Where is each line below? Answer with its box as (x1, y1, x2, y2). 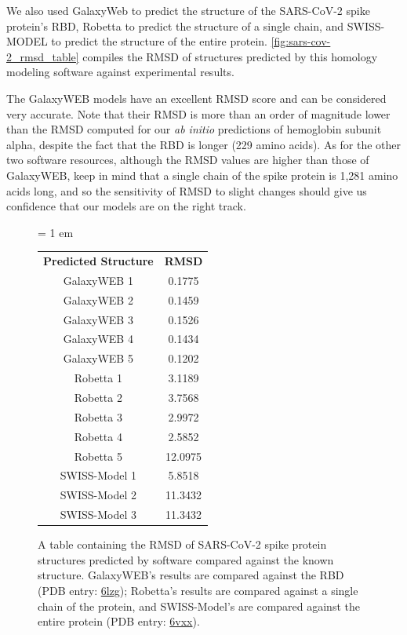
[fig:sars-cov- (271, 33, 331, 49)
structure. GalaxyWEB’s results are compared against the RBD (38, 567, 344, 583)
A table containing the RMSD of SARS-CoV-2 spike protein (38, 536, 327, 553)
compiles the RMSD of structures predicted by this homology (82, 48, 378, 64)
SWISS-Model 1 (60, 467, 136, 484)
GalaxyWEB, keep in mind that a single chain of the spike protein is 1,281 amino (6, 166, 398, 183)
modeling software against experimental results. (6, 64, 234, 80)
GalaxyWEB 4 (63, 330, 133, 347)
